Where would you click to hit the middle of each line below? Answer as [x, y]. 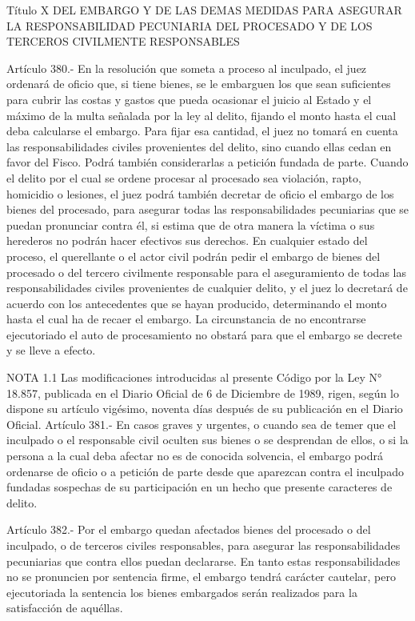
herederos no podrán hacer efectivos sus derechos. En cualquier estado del [187, 240]
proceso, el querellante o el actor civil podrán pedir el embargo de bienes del [194, 256]
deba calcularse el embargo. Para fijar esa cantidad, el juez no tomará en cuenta [202, 131]
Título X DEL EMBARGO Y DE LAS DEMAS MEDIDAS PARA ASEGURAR [204, 10]
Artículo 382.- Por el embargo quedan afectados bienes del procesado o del [189, 529]
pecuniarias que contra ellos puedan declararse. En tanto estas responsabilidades [204, 561]
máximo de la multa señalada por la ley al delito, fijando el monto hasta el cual [202, 115]
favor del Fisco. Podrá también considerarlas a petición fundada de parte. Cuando [207, 162]
